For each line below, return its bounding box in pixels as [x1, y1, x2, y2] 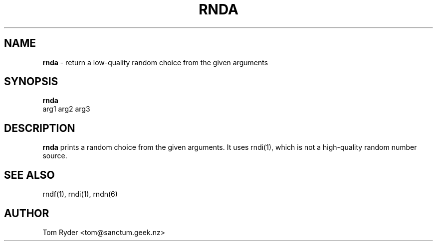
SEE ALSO [4, 168, 55, 181]
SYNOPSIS [4, 75, 58, 88]
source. [42, 151, 67, 160]
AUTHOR [4, 207, 49, 220]
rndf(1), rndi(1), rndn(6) [42, 190, 118, 199]
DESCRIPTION [4, 122, 75, 134]
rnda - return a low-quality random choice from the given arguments [42, 58, 268, 67]
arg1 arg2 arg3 [42, 105, 90, 114]
